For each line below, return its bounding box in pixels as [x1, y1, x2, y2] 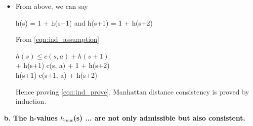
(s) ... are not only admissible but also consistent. [73, 112, 246, 123]
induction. [15, 96, 46, 106]
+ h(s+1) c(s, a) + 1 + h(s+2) [15, 60, 110, 70]
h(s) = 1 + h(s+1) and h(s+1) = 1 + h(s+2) [15, 17, 153, 28]
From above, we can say [15, 1, 88, 11]
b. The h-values [4, 112, 58, 123]
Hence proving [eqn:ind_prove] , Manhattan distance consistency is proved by [15, 86, 249, 96]
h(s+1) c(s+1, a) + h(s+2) [15, 69, 97, 80]
